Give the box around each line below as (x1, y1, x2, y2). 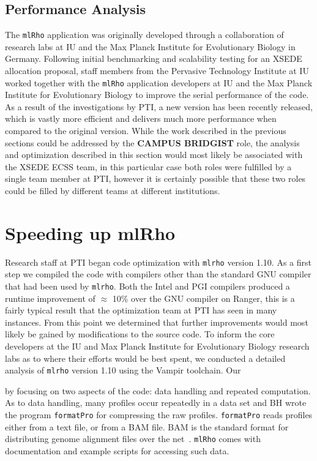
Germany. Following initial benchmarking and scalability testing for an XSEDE (5, 52, 302, 65)
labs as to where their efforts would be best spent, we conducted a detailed (5, 351, 286, 364)
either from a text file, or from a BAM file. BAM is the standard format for (5, 420, 289, 433)
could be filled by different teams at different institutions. (5, 184, 220, 197)
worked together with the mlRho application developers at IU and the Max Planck (5, 76, 313, 89)
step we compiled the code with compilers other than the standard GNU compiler (5, 268, 311, 280)
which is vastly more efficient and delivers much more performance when (5, 112, 277, 125)
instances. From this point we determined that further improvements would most (5, 315, 308, 328)
